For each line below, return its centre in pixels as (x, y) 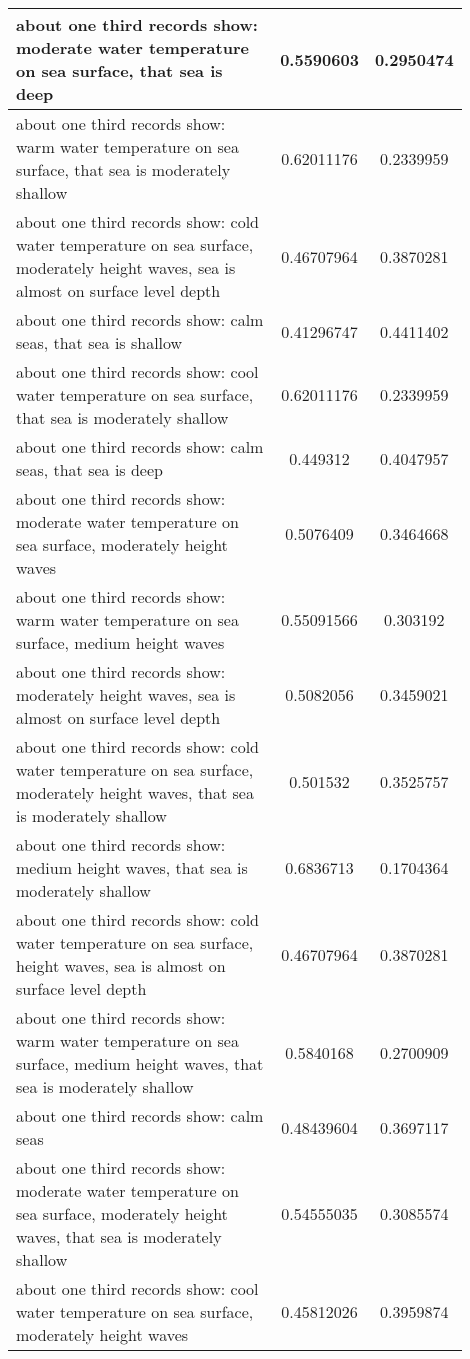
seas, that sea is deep (89, 469)
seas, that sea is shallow (99, 342)
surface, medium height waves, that (140, 1063)
